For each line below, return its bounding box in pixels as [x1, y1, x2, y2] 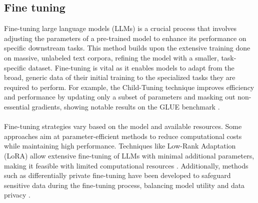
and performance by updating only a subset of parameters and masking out [4, 91, 235, 102]
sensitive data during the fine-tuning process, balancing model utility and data [4, 179, 245, 190]
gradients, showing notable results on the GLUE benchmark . [31, 101, 220, 111]
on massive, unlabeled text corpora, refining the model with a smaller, [4, 52, 219, 62]
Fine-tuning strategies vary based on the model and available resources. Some [4, 121, 242, 131]
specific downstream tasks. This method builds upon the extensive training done [4, 42, 250, 53]
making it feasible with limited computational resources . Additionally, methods [4, 160, 248, 170]
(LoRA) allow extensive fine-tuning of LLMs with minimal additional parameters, [4, 150, 254, 160]
